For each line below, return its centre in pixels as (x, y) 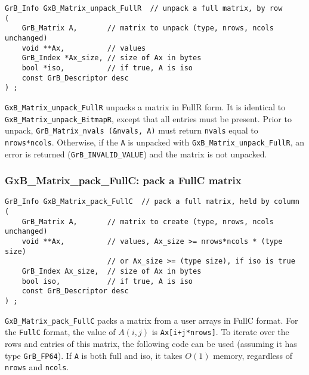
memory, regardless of (253, 355)
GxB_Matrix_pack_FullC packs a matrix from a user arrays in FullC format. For (152, 320)
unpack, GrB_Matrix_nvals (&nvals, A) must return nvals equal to (132, 130)
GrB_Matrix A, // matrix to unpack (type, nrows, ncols (148, 28)
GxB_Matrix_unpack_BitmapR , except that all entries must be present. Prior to (148, 118)
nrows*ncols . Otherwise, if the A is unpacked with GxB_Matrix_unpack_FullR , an (155, 142)
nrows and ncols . (37, 367)
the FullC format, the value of (60, 332)
